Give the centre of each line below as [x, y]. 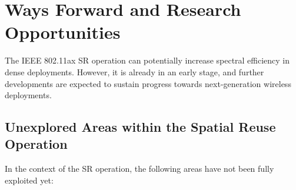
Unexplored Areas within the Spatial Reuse [140, 127]
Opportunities [63, 32]
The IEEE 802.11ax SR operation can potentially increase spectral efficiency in [147, 60]
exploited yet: [29, 180]
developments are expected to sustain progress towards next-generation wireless [148, 83]
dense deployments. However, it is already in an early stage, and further [134, 71]
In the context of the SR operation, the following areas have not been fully [139, 169]
